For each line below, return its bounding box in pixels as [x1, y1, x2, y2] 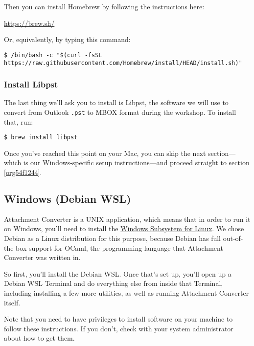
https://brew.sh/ [4, 18, 55, 28]
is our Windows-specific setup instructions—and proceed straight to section [23, 157, 250, 168]
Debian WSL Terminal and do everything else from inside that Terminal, [4, 278, 223, 288]
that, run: [4, 116, 33, 127]
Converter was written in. [4, 252, 81, 262]
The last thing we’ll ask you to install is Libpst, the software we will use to [4, 97, 229, 108]
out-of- [223, 233, 243, 243]
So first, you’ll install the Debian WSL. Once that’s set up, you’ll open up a [4, 268, 231, 279]
